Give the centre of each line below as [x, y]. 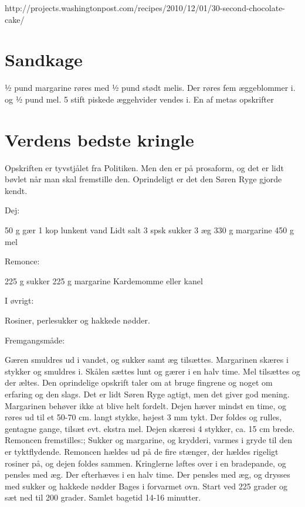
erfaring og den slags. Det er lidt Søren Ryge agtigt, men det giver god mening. [147, 394]
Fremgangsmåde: [35, 340]
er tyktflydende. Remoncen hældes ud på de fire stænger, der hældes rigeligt [142, 451]
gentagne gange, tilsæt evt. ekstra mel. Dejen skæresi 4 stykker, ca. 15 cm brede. [150, 428]
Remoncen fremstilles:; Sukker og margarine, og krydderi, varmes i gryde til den [148, 440]
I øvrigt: [19, 300]
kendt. [16, 190]
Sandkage [44, 59]
